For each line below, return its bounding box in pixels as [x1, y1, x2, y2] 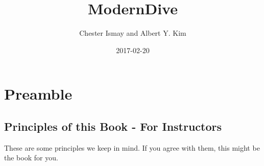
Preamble [4, 83, 73, 104]
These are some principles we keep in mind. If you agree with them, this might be [4, 142, 260, 153]
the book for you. [4, 152, 58, 163]
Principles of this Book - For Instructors [4, 118, 222, 134]
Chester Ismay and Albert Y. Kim [79, 28, 186, 38]
